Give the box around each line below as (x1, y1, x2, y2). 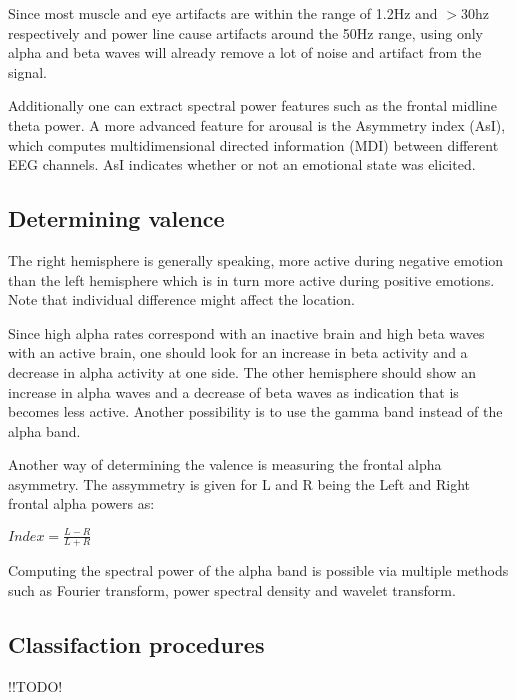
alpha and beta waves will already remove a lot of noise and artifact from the (8, 42, 482, 63)
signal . (8, 61, 47, 82)
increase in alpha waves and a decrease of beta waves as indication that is (8, 381, 459, 402)
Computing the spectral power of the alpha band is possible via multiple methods (8, 560, 509, 581)
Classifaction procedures (8, 629, 265, 659)
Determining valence (8, 203, 225, 234)
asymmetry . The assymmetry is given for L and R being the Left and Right (8, 473, 471, 494)
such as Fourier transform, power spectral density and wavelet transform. (8, 580, 456, 601)
